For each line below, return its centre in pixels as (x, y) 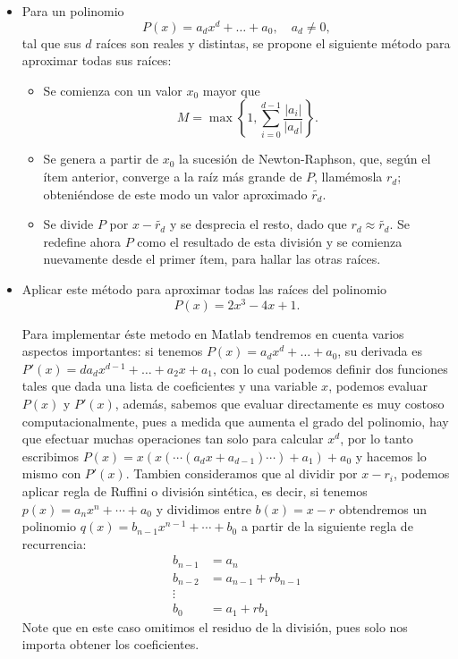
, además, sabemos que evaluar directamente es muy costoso (280, 404)
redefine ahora (82, 241)
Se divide (68, 224)
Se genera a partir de (101, 159)
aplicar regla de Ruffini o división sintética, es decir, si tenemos (195, 491)
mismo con (51, 473)
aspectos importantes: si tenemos (112, 351)
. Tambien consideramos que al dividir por (242, 473)
